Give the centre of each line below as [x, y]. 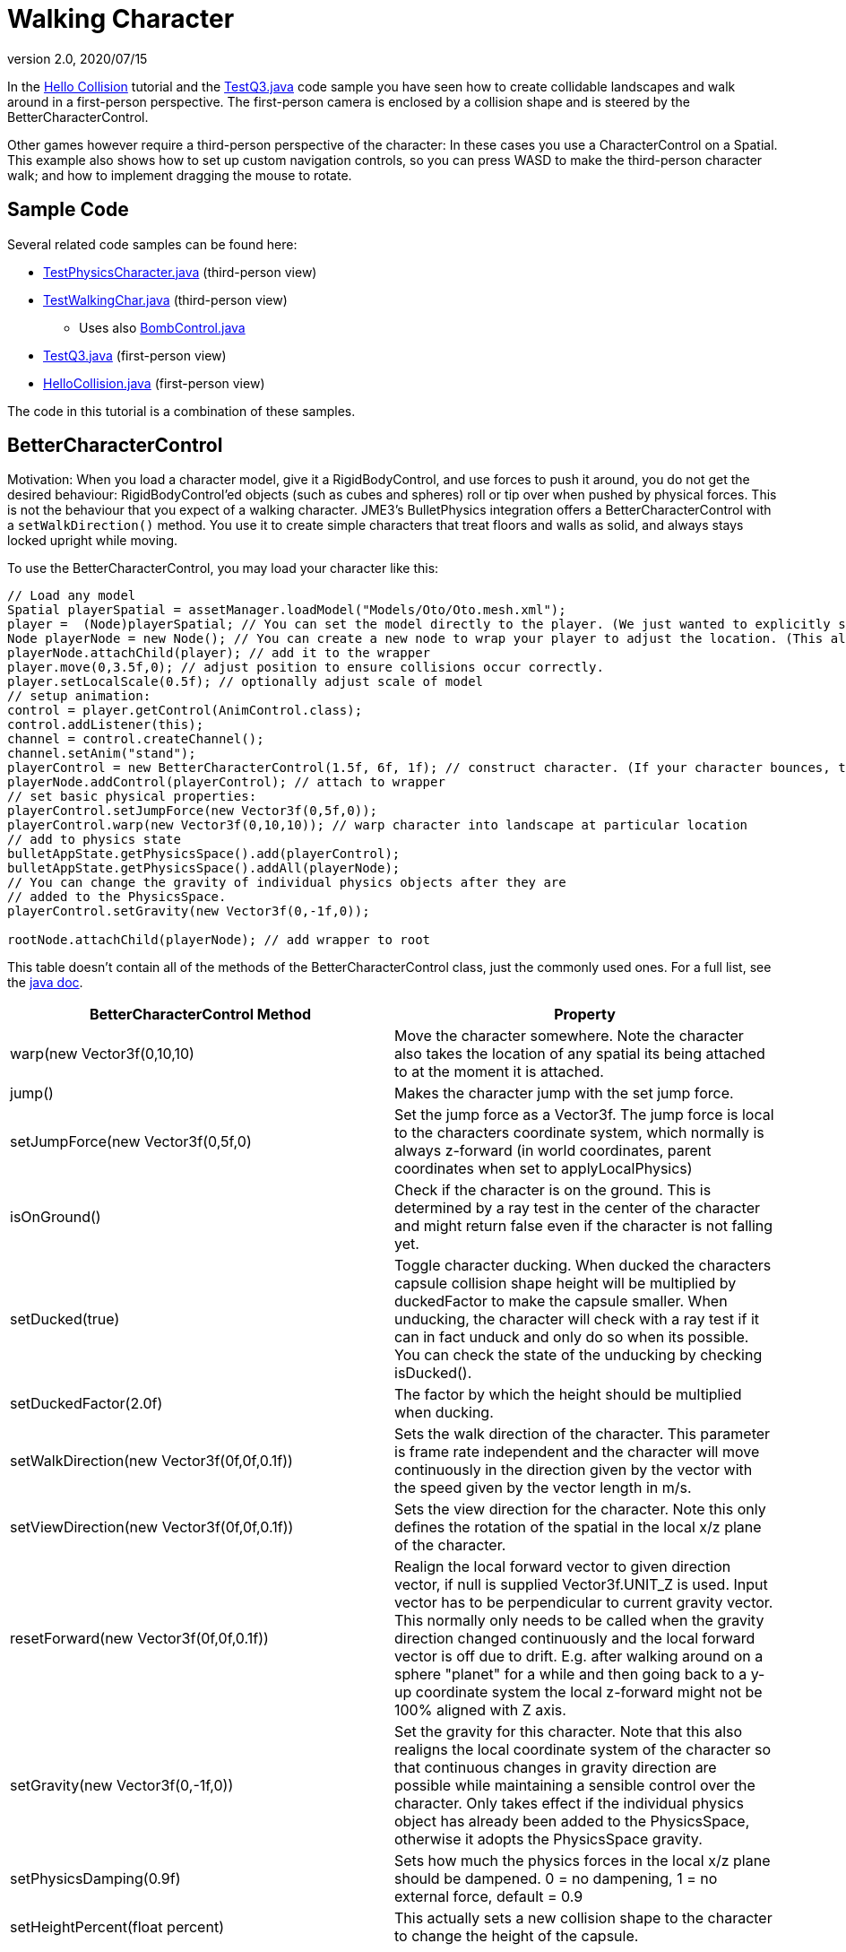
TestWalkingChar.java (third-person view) [165, 299]
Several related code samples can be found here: [152, 244]
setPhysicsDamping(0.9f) [95, 1879]
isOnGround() [56, 1217]
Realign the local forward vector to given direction [563, 1567]
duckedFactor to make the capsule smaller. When [561, 1301]
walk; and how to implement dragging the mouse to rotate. [180, 175]
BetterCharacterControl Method [200, 1015]
